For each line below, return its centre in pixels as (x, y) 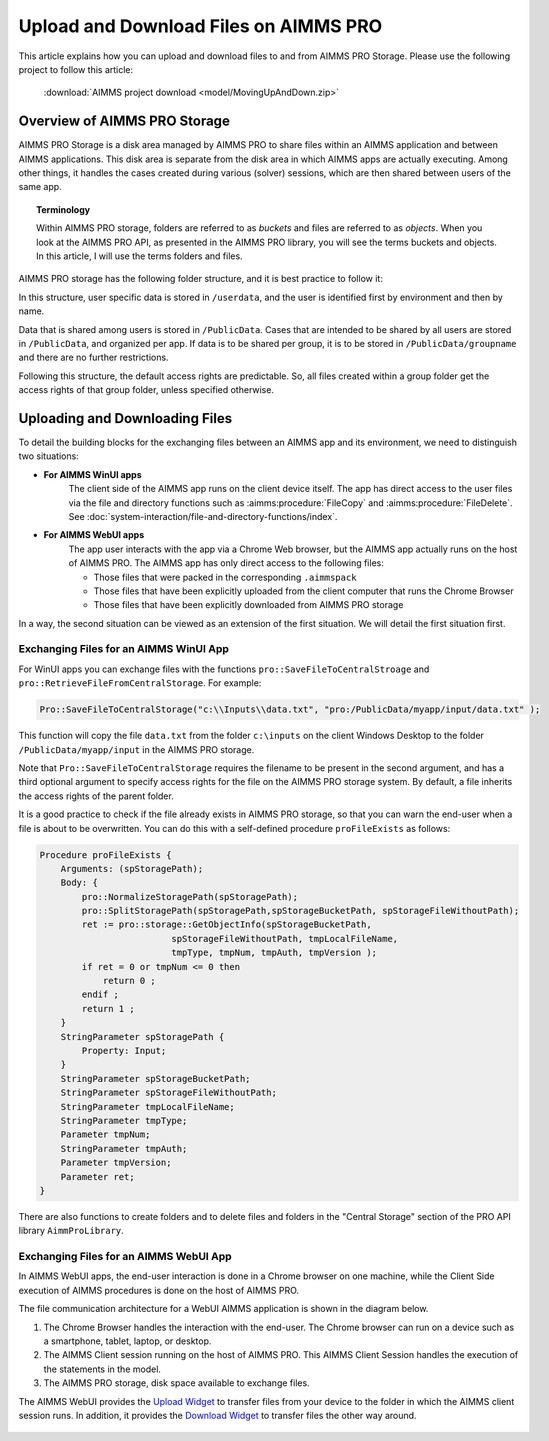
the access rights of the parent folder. (96, 796)
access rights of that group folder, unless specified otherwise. (146, 390)
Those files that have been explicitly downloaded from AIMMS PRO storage (248, 605)
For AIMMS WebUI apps (94, 535)
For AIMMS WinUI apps (92, 474)
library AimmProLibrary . (71, 1231)
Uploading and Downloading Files (125, 418)
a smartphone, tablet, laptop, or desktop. (127, 1341)
